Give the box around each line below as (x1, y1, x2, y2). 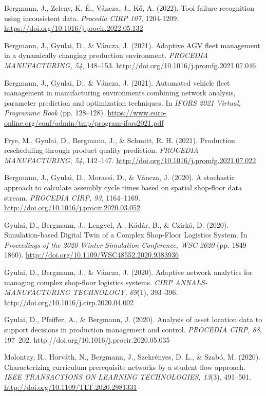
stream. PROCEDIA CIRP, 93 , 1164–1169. (4, 192, 141, 203)
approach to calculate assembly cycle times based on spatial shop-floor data (4, 182, 242, 192)
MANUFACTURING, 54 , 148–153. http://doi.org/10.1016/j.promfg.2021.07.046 (4, 60, 256, 70)
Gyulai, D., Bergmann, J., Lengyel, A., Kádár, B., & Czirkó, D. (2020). (4, 219, 229, 230)
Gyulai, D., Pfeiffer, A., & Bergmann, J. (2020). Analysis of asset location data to (4, 314, 262, 325)
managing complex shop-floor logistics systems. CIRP (4, 276, 173, 287)
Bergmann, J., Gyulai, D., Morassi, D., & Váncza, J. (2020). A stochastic (4, 172, 235, 183)
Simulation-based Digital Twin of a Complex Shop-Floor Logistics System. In (4, 229, 248, 240)
